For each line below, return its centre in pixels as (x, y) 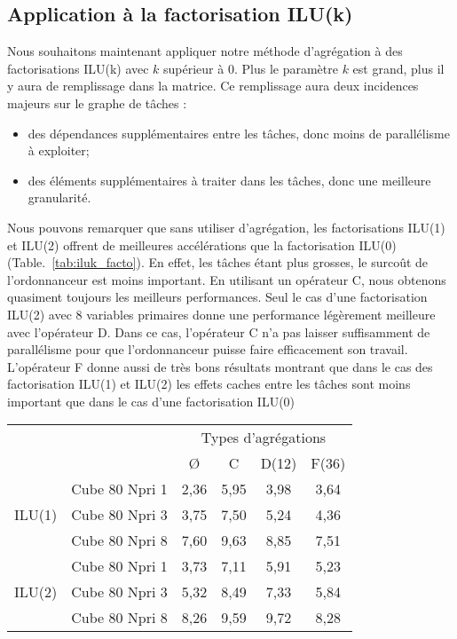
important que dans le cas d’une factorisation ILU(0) (151, 401)
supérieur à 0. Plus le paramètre (251, 68)
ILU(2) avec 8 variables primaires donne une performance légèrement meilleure (221, 314)
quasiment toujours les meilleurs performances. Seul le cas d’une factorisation (217, 297)
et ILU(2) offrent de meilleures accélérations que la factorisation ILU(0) (202, 245)
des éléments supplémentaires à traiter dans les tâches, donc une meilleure (229, 180)
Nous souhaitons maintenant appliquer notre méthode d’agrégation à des (205, 51)
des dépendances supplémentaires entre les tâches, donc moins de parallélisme (239, 133)
